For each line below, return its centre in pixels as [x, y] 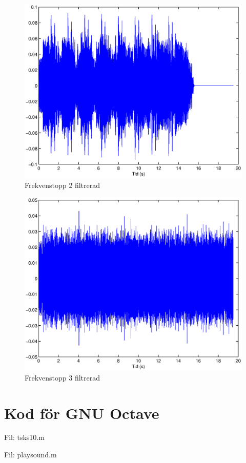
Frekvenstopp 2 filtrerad [63, 185]
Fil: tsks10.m [24, 437]
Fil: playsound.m [30, 455]
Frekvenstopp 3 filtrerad [63, 377]
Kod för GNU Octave [82, 413]
